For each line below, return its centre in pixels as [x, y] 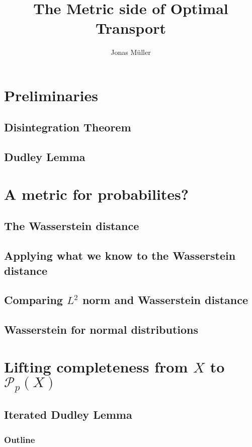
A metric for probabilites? [96, 194]
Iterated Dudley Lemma [68, 415]
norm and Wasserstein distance [165, 300]
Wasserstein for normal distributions [101, 329]
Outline [20, 439]
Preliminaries [51, 95]
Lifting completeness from [96, 366]
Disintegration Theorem [68, 127]
